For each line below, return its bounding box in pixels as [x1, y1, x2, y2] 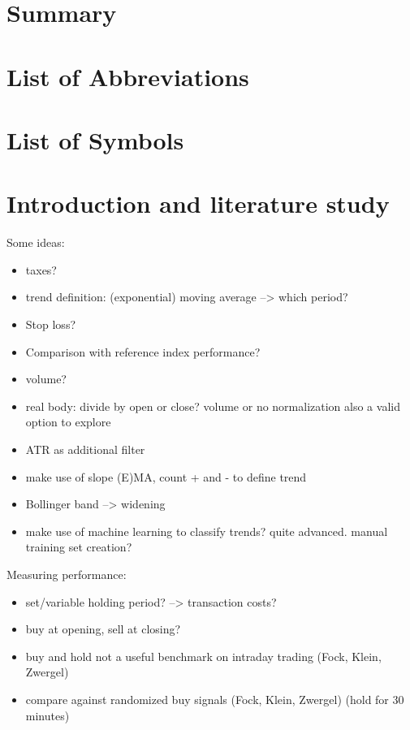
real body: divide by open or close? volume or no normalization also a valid [25, 397, 400, 414]
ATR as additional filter [25, 441, 145, 457]
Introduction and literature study [6, 187, 390, 220]
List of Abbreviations [6, 59, 249, 93]
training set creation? [25, 538, 132, 555]
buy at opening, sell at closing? [25, 620, 181, 637]
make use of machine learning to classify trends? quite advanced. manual [25, 522, 388, 539]
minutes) [25, 706, 70, 724]
